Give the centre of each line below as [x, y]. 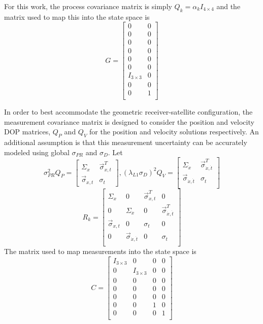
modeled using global [37, 152]
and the [228, 6]
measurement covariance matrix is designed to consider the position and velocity [129, 121]
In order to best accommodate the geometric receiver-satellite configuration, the [128, 112]
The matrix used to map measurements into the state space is [100, 251]
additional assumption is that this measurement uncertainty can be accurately [126, 142]
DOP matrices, [27, 132]
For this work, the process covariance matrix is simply [88, 6]
